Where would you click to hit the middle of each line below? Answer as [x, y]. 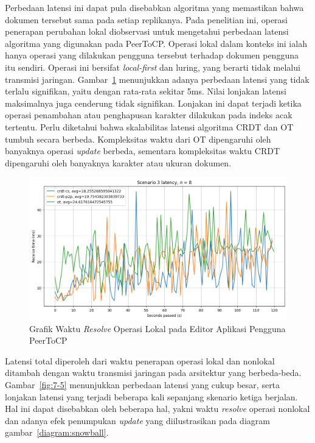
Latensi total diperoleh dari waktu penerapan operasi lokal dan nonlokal [140, 360]
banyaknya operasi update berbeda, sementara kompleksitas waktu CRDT [143, 151]
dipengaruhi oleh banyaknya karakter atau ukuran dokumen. [118, 162]
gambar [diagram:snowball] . [57, 432]
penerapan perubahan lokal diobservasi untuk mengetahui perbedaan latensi [147, 31]
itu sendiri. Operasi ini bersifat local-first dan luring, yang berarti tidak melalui [153, 67]
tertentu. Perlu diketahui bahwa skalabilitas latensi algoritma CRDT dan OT [149, 126]
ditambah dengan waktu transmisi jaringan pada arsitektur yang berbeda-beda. [153, 373]
